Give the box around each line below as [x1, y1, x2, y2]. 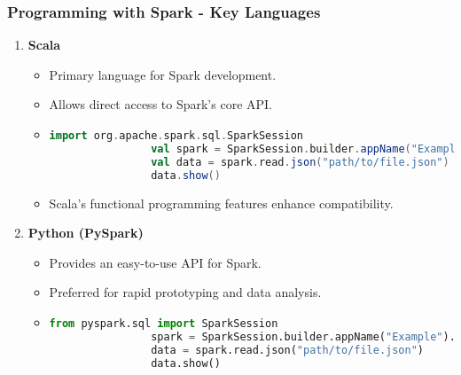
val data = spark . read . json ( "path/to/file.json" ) [151, 155, 449, 168]
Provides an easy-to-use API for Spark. [49, 253, 262, 271]
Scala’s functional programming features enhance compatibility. [49, 193, 394, 212]
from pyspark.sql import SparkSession [49, 316, 278, 330]
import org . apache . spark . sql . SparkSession [49, 129, 304, 142]
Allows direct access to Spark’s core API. [49, 95, 273, 113]
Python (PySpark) [27, 223, 144, 242]
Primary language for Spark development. [49, 65, 277, 83]
